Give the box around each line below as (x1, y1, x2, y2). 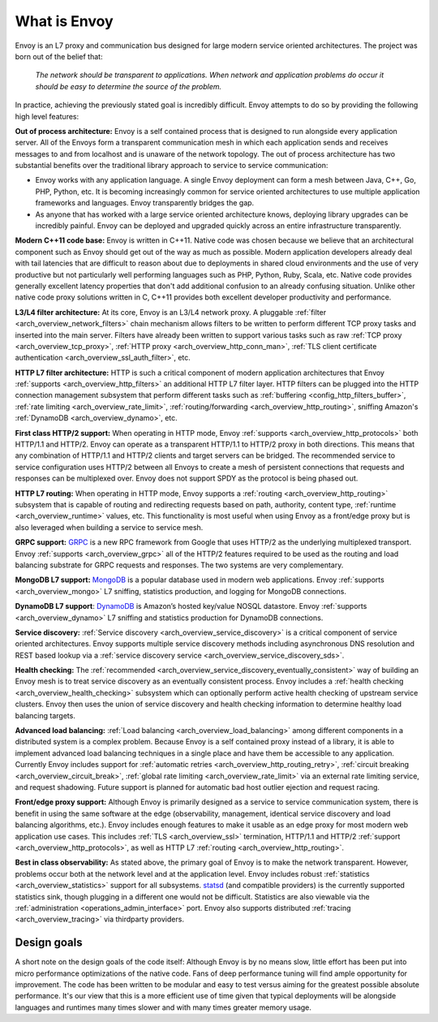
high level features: (15, 111, 79, 121)
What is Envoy (15, 12, 114, 30)
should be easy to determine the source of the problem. (35, 81, 222, 91)
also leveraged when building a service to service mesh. (15, 522, 204, 532)
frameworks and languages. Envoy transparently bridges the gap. (35, 198, 255, 208)
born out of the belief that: (15, 51, 103, 61)
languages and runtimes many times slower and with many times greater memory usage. (15, 1003, 312, 1012)
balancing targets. (15, 710, 76, 720)
